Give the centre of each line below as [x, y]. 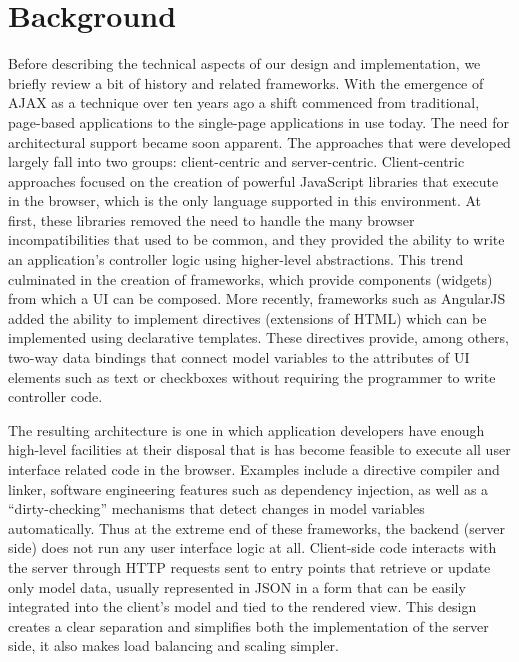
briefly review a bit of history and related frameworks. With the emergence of [246, 82]
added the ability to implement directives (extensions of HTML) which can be [247, 317]
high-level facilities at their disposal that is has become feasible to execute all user [259, 449]
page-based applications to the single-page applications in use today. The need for [258, 121]
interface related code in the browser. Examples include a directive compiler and [254, 469]
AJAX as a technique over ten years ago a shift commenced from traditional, [244, 102]
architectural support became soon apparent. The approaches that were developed [259, 141]
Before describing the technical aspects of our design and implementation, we [244, 63]
